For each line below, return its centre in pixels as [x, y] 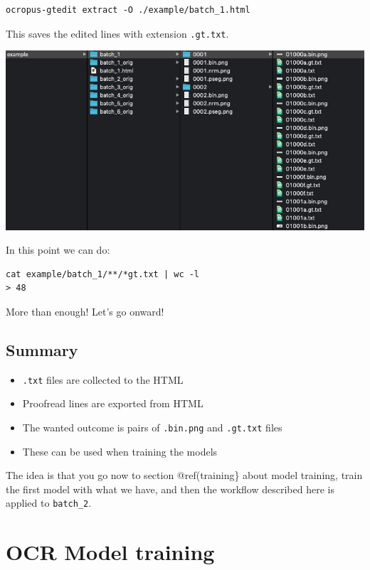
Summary [42, 349]
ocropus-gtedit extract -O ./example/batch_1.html [128, 10]
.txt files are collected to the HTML [103, 379]
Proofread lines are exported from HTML [113, 403]
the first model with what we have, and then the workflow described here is [170, 489]
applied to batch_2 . [49, 503]
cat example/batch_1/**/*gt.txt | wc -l [103, 274]
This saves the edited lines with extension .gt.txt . [117, 33]
